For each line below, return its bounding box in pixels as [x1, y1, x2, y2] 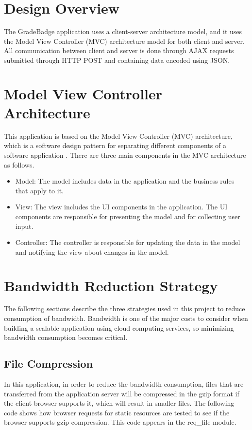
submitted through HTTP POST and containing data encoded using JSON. [4, 55, 230, 65]
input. [15, 221, 34, 231]
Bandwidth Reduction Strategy [4, 275, 218, 295]
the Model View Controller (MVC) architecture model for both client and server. [4, 36, 245, 46]
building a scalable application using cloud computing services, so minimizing [4, 322, 234, 333]
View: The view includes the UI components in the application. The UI [15, 202, 228, 212]
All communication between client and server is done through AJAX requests [4, 45, 234, 56]
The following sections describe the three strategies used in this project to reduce [4, 303, 245, 314]
